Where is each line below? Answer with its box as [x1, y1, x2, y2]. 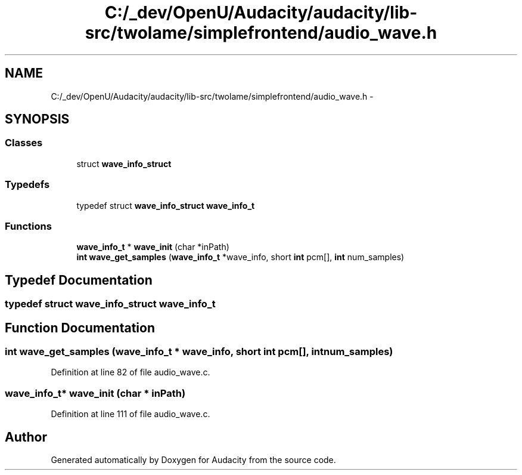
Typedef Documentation [5, 272, 153, 288]
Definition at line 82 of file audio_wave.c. [51, 367, 210, 378]
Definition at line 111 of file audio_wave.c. [51, 409, 210, 420]
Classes [5, 137, 43, 149]
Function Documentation [5, 320, 155, 335]
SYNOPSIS [5, 112, 70, 127]
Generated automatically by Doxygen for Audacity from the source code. [51, 454, 336, 465]
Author [5, 429, 47, 445]
